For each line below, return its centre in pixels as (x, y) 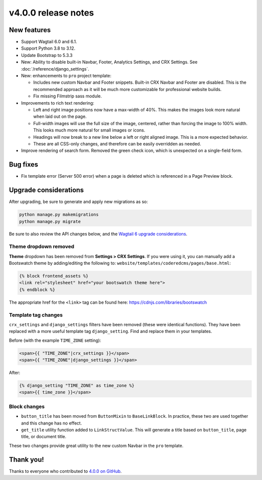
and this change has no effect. (51, 423)
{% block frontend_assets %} (54, 276)
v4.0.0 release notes (51, 13)
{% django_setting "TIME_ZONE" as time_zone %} (77, 386)
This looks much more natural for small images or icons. (89, 130)
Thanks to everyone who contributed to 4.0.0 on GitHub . (65, 471)
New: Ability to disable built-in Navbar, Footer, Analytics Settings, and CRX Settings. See (109, 62)
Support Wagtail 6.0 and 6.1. (49, 42)
